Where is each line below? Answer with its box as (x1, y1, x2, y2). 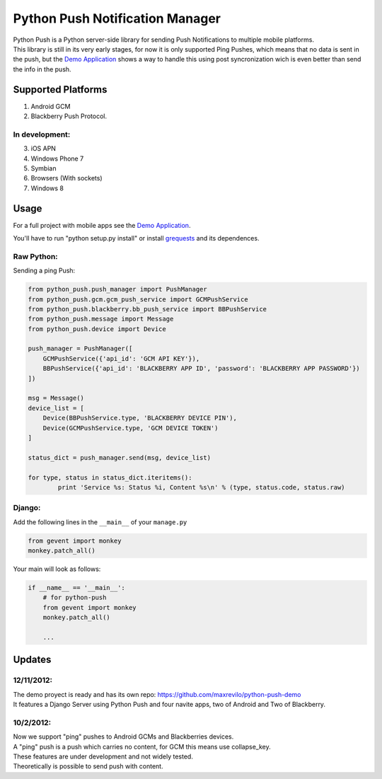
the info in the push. (13, 64, 71, 74)
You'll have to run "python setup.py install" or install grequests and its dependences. (13, 234, 260, 243)
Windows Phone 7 (30, 154, 84, 163)
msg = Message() (28, 394, 85, 403)
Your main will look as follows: (13, 565, 101, 573)
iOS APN (30, 144, 57, 153)
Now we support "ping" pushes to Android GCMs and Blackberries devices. (13, 732, 234, 741)
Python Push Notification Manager (13, 11, 221, 26)
